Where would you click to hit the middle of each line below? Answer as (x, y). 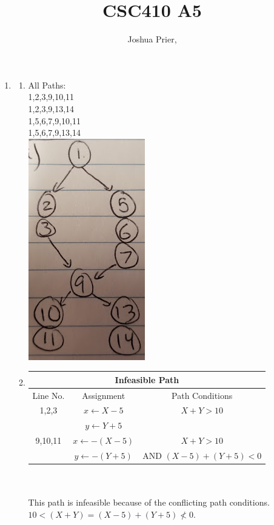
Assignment (104, 395)
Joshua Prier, (152, 39)
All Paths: (47, 85)
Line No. (48, 395)
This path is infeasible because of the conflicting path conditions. (149, 502)
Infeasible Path (147, 379)
